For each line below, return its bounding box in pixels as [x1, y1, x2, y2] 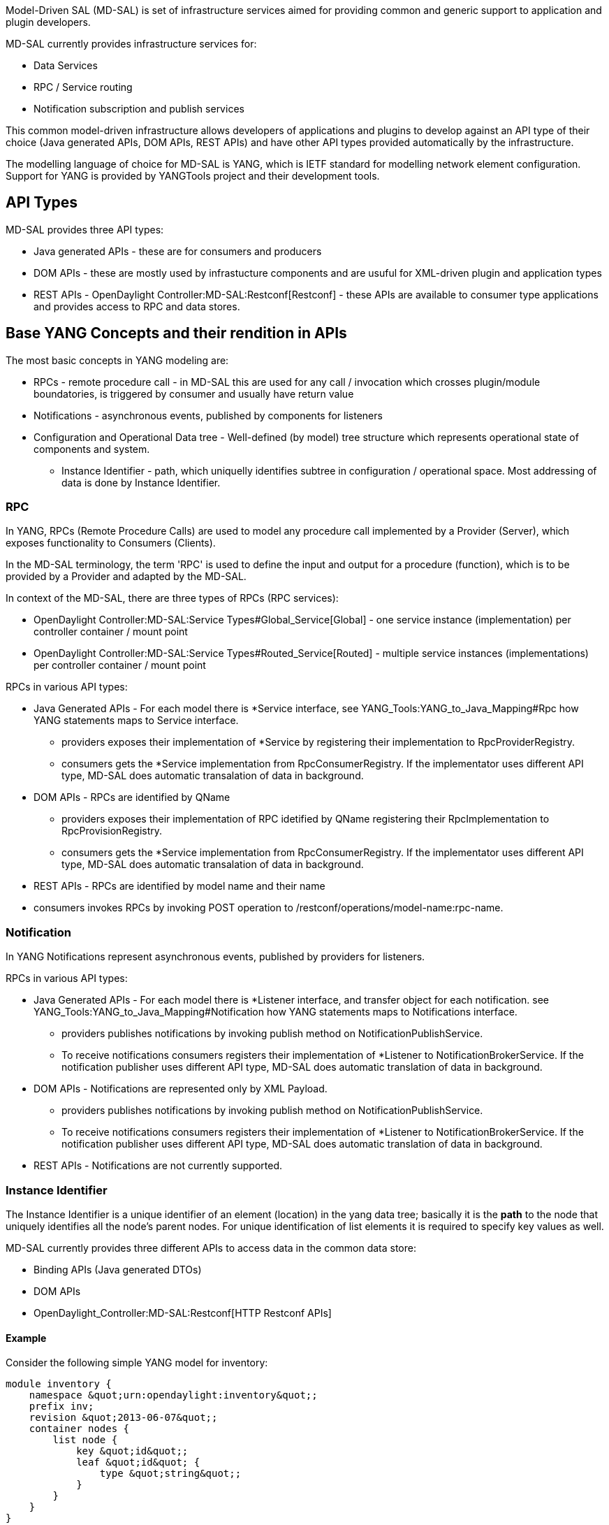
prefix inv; [29, 1401, 94, 1412]
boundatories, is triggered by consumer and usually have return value [34, 387, 354, 400]
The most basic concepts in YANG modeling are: [6, 354, 229, 366]
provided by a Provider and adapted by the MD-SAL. [6, 570, 247, 583]
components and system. [34, 442, 150, 455]
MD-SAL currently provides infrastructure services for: [6, 38, 257, 50]
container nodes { [29, 1423, 130, 1435]
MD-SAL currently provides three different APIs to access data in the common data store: [6, 1241, 416, 1254]
